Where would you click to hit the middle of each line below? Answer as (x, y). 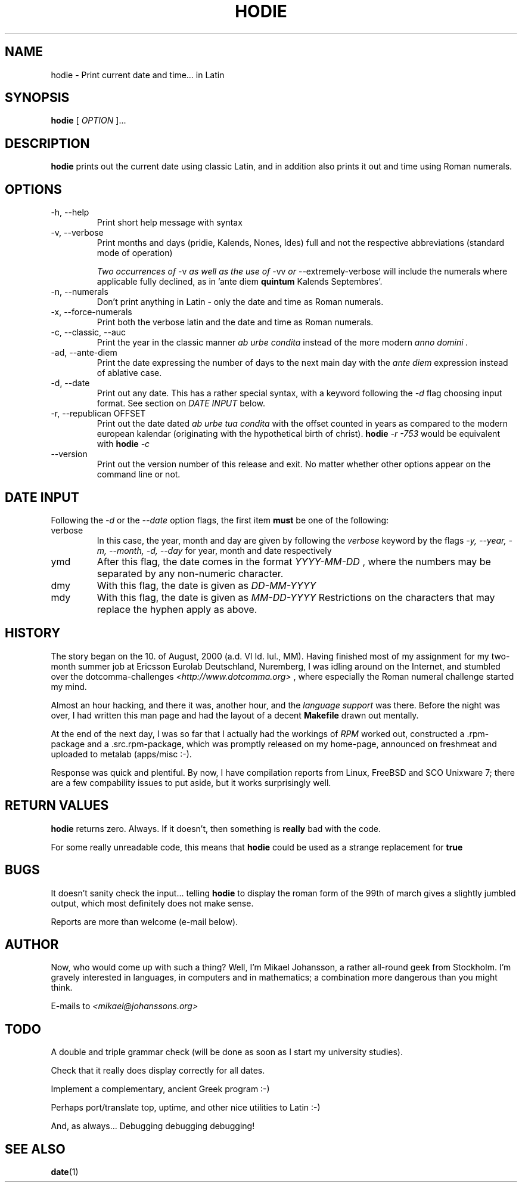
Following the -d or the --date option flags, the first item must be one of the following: (220, 520)
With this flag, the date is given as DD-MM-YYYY (206, 585)
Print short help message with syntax (170, 223)
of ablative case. (129, 373)
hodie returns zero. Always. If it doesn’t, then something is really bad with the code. (216, 828)
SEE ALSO (35, 1149)
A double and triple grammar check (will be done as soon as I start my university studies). (227, 1052)
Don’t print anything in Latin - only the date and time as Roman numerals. (240, 302)
